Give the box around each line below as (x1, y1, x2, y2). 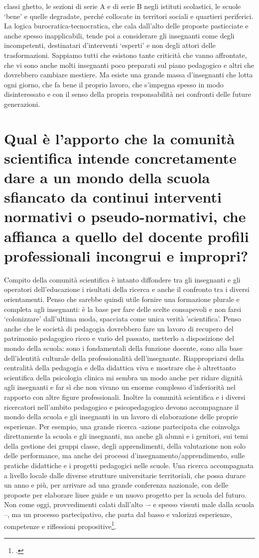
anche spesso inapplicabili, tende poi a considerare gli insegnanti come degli (4, 30, 235, 40)
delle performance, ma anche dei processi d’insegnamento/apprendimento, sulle (4, 450, 245, 461)
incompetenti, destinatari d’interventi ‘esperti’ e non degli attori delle (4, 40, 216, 50)
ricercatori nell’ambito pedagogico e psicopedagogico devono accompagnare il (4, 401, 239, 412)
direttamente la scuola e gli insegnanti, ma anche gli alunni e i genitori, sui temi (4, 431, 248, 441)
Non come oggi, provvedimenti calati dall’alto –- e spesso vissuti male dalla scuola (4, 499, 255, 510)
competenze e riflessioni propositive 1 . (4, 519, 117, 531)
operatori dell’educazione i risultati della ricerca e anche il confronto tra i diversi (4, 284, 250, 294)
